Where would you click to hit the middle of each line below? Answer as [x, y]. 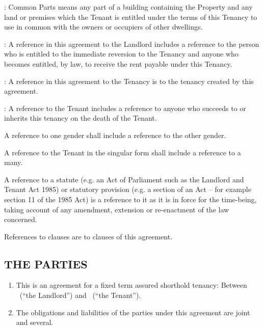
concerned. [21, 219]
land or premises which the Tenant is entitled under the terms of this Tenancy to [131, 17]
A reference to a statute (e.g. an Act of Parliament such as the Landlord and [124, 179]
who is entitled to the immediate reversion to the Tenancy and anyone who [121, 54]
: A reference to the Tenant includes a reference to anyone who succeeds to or [125, 108]
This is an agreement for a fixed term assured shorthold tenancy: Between [131, 285]
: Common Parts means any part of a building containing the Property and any [128, 7]
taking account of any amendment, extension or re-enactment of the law [117, 209]
